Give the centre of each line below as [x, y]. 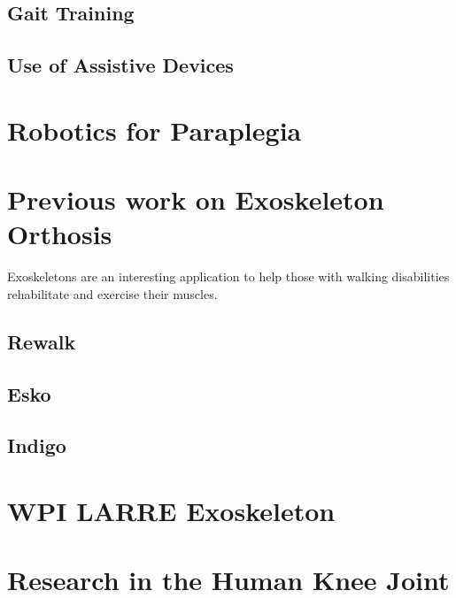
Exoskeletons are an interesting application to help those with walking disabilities [228, 276]
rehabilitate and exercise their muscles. [112, 293]
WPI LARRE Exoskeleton [171, 510]
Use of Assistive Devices [120, 65]
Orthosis [60, 234]
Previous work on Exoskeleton [196, 199]
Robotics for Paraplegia [155, 130]
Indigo [37, 445]
